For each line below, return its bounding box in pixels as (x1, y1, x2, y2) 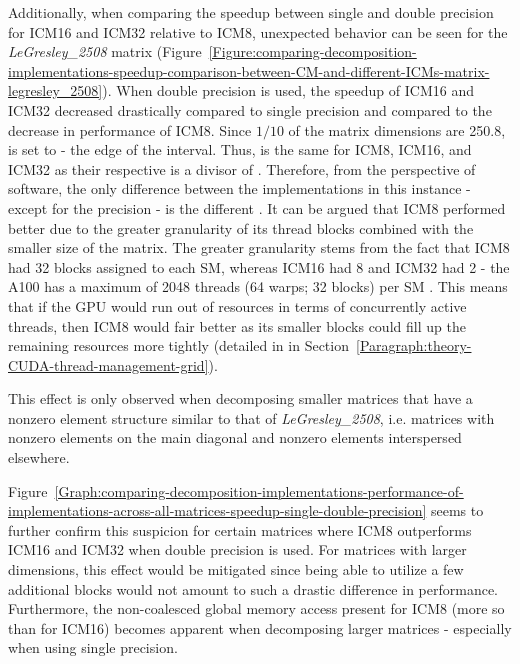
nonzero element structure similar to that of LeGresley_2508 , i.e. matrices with (8, 407, 495, 428)
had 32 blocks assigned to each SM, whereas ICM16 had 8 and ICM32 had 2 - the (8, 256, 510, 277)
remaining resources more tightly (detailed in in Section (8, 335, 349, 356)
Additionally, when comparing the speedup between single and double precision (8, 2, 494, 22)
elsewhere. (8, 447, 70, 468)
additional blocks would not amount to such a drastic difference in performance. (8, 578, 499, 599)
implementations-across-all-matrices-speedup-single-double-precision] (8, 500, 427, 521)
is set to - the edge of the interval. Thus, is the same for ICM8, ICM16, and (8, 139, 472, 160)
